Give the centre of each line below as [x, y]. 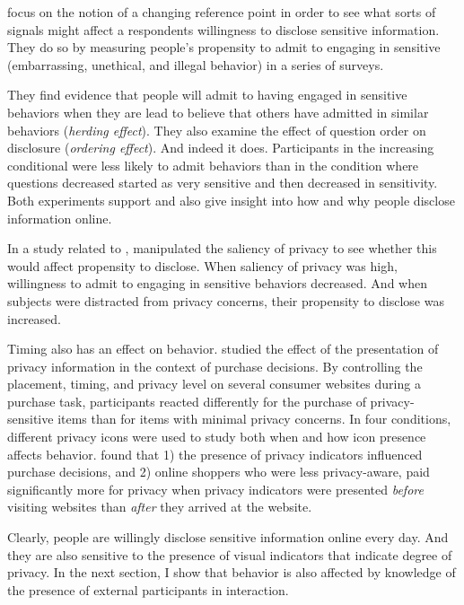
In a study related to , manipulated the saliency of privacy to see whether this [222, 248]
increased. [35, 318]
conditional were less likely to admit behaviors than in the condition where [213, 165]
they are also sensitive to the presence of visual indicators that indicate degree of [230, 554]
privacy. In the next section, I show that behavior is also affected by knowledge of [232, 572]
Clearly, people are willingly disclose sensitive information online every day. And [228, 537]
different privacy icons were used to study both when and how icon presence [217, 437]
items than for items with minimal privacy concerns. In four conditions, [254, 419]
